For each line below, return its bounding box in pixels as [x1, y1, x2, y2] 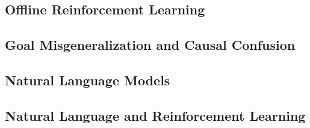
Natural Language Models [5, 70, 170, 89]
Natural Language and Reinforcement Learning [5, 106, 306, 124]
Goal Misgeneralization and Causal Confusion [5, 35, 296, 54]
